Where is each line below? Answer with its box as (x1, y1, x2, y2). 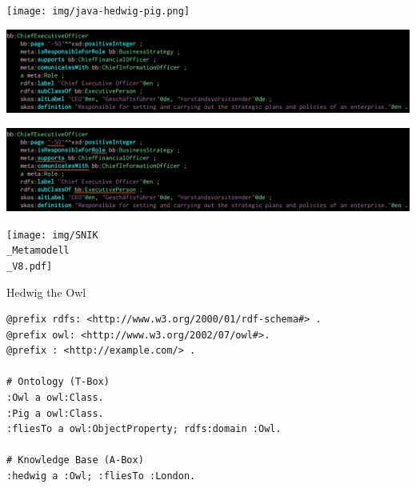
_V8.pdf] (6, 260, 53, 272)
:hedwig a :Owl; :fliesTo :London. (6, 470, 196, 482)
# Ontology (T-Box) (6, 376, 110, 388)
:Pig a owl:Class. (6, 407, 104, 419)
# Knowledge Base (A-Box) (6, 454, 144, 466)
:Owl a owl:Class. (6, 392, 104, 404)
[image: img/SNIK (6, 229, 98, 241)
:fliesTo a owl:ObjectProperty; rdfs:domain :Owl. (6, 423, 282, 435)
